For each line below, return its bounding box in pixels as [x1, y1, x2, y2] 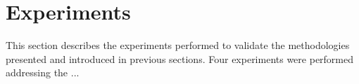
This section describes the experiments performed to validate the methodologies [6, 38, 350, 52]
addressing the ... [6, 65, 80, 80]
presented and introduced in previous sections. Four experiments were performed [6, 51, 354, 66]
